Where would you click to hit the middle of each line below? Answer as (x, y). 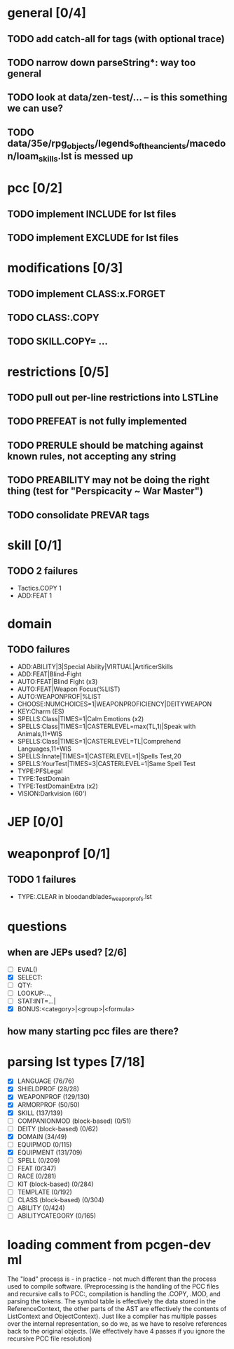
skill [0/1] (35, 545)
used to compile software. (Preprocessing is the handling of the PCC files (113, 1287)
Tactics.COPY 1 (39, 588)
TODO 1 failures (42, 880)
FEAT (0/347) (37, 1168)
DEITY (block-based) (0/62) (57, 1128)
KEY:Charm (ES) (41, 711)
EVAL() (27, 969)
